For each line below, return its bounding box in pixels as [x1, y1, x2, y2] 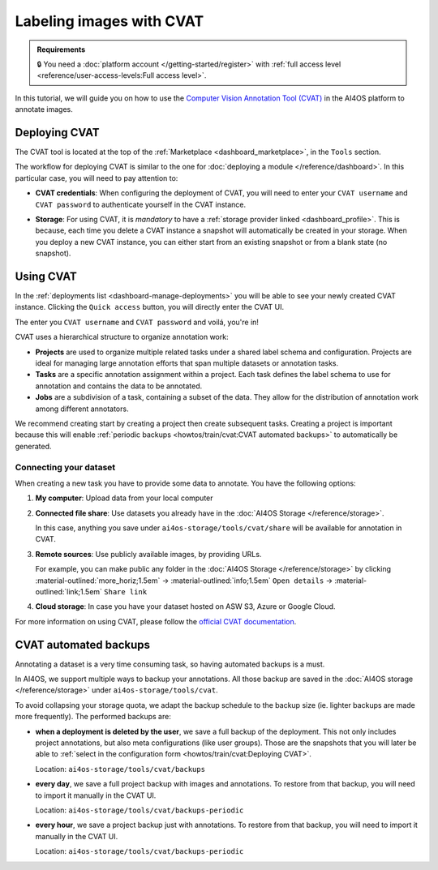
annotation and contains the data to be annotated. [35, 381, 203, 391]
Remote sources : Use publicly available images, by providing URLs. [35, 549, 262, 559]
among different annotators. [35, 404, 129, 414]
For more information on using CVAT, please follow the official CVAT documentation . [15, 616, 297, 626]
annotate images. [15, 105, 73, 114]
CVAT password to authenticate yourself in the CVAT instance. [35, 199, 247, 209]
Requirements [36, 45, 86, 54]
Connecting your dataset [15, 461, 116, 473]
